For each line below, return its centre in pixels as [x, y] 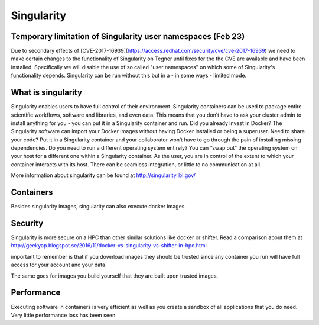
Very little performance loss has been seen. [64, 315]
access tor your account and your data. [59, 265]
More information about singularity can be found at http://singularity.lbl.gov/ [103, 175]
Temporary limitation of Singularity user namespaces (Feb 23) [128, 36]
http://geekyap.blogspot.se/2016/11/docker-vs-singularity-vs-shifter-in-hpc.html [109, 246]
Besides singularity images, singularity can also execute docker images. [98, 207]
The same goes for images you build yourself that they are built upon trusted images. [115, 276]
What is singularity [47, 93]
